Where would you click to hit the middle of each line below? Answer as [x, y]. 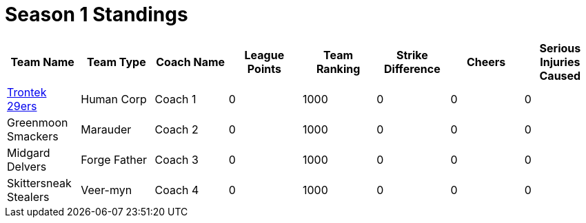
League [264, 55]
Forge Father [114, 159]
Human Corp [114, 99]
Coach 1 [175, 99]
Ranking [338, 68]
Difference [412, 68]
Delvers [27, 166]
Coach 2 [176, 129]
